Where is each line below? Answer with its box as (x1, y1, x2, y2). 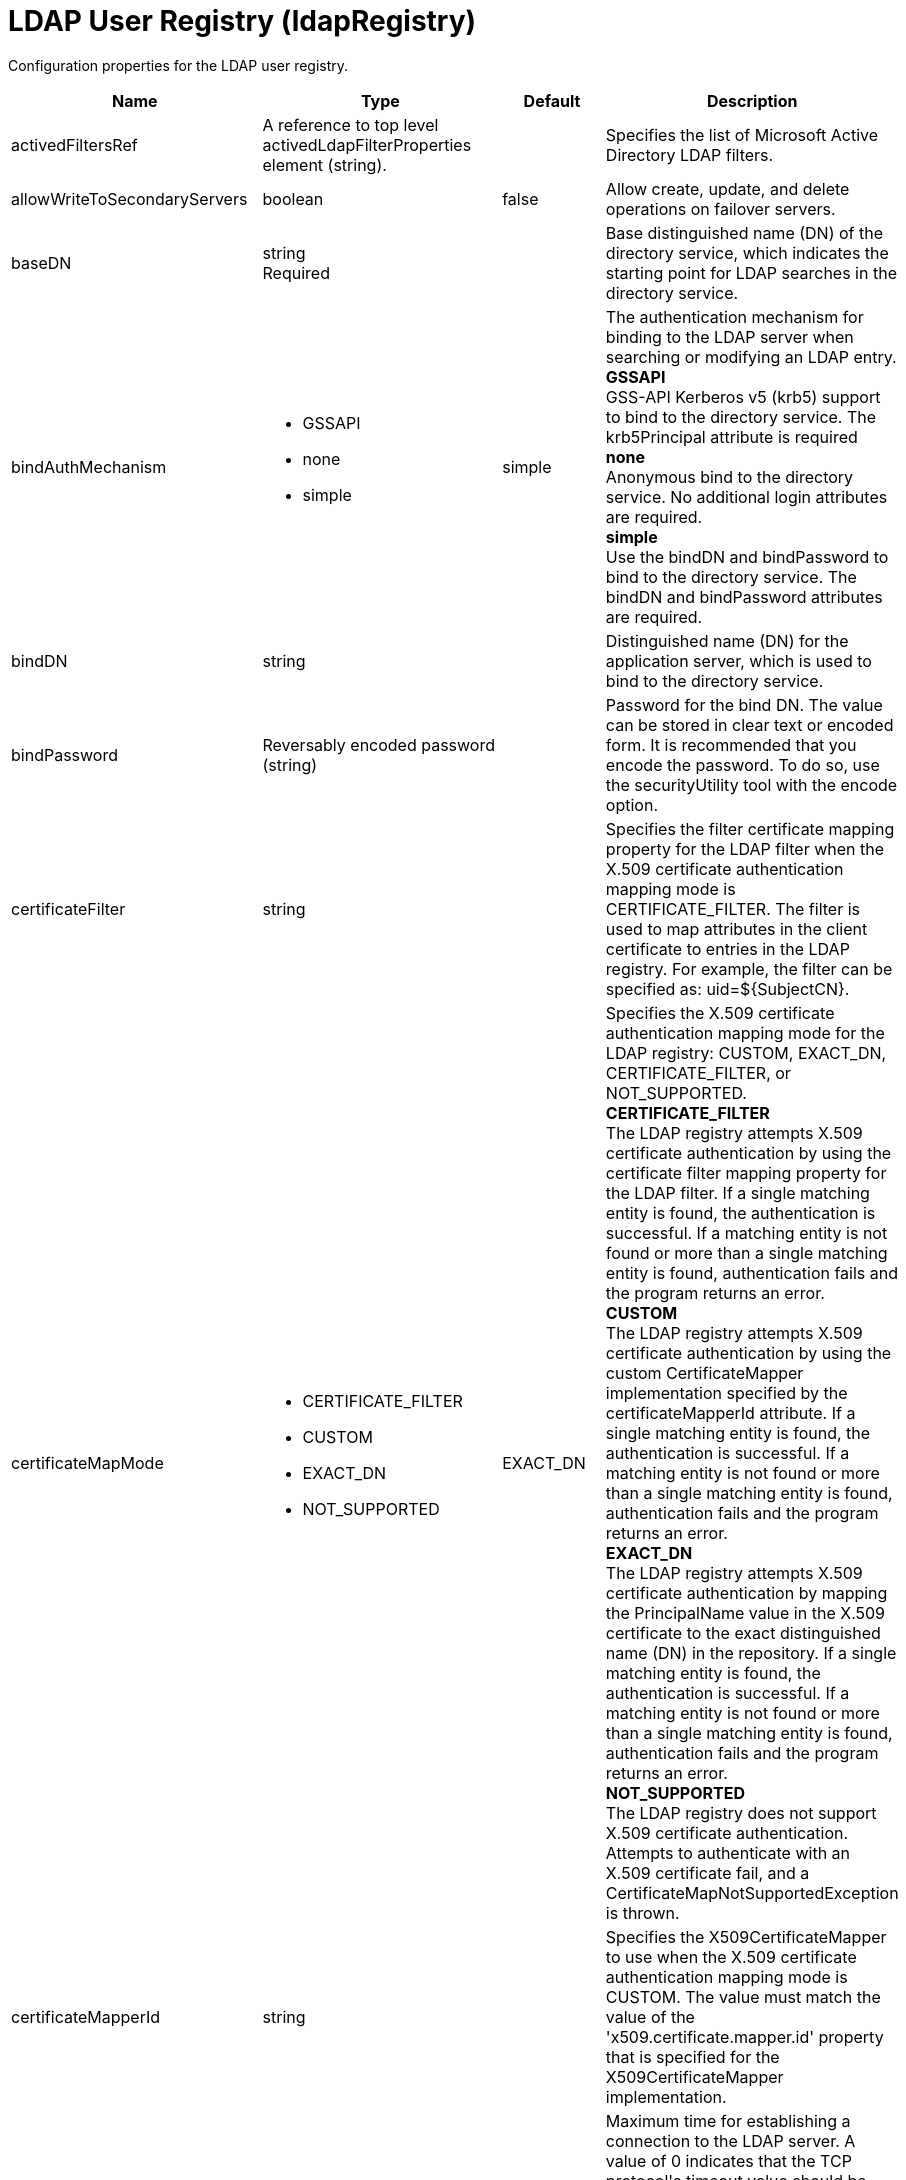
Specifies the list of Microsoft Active (605, 124, 879, 145)
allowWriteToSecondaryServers (11, 188, 248, 209)
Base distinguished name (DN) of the (605, 222, 884, 243)
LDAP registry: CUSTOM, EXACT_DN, (605, 1042, 887, 1063)
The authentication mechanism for (605, 306, 864, 327)
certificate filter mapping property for (605, 1162, 887, 1183)
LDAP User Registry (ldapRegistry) (8, 4, 477, 38)
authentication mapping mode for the (605, 1022, 885, 1043)
